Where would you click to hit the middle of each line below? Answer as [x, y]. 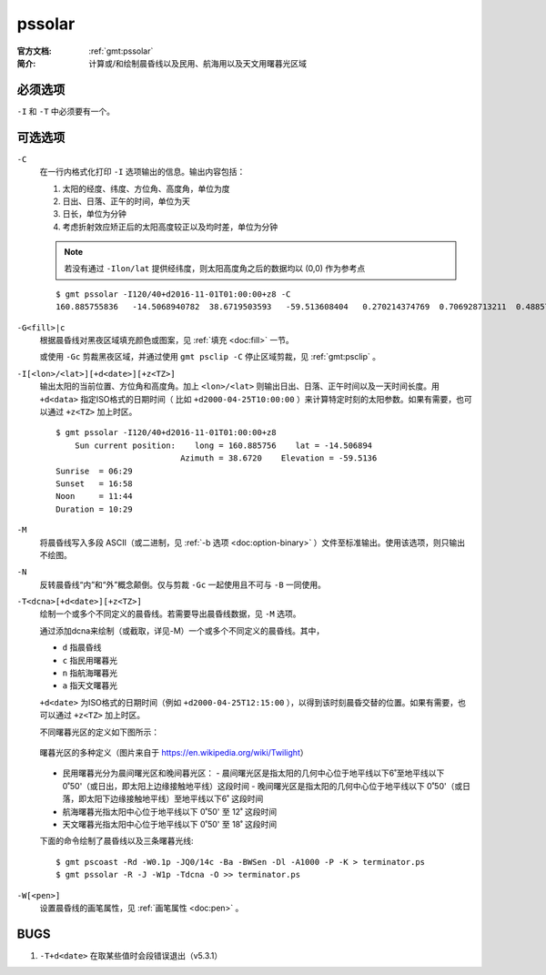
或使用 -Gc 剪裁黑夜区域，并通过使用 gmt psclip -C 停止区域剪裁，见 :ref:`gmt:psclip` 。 [210, 357]
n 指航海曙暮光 [90, 673]
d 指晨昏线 [82, 647]
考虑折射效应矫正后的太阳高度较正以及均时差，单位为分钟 [170, 227]
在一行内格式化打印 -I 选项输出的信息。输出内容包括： [142, 172]
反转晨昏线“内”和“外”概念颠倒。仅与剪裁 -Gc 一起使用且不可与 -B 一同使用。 [183, 584]
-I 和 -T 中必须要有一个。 [66, 111]
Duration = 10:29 [94, 509]
